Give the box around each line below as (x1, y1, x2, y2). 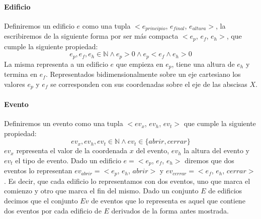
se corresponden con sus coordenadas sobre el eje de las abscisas (50, 78, 247, 89)
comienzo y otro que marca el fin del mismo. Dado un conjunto (4, 185, 199, 196)
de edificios (208, 185, 242, 196)
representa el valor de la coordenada (16, 145, 128, 156)
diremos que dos (185, 155, 234, 165)
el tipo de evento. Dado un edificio (15, 155, 121, 165)
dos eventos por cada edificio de (4, 205, 102, 215)
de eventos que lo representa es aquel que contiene (91, 195, 245, 205)
